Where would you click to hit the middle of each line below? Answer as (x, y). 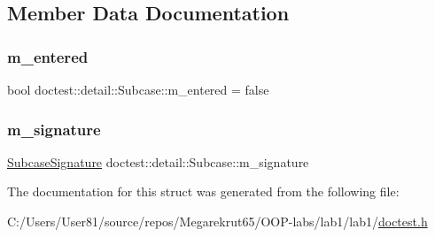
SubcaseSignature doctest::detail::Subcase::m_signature (158, 161)
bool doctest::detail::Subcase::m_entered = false (138, 89)
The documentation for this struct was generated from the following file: (203, 191)
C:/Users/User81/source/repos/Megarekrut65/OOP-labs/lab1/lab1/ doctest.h (217, 221)
